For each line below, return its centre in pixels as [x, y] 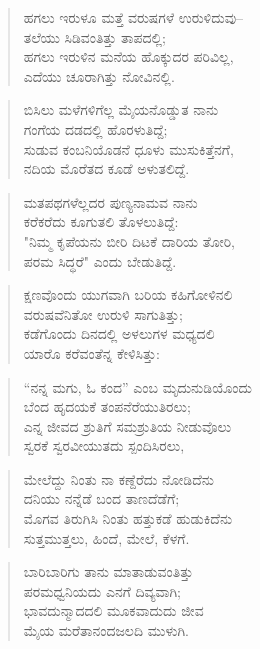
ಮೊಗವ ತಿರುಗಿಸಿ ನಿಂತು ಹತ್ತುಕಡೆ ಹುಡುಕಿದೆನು [128, 518]
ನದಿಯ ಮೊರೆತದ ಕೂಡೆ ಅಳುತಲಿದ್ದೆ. [106, 168]
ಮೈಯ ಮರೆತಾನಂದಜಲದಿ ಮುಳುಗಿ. [106, 630]
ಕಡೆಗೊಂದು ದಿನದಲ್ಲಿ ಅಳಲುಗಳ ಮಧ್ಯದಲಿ [119, 333]
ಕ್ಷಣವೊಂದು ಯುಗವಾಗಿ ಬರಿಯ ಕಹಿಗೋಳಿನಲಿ [128, 294]
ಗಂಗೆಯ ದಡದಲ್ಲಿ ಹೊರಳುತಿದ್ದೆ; [95, 128]
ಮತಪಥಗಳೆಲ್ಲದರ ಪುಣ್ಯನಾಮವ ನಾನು [110, 201]
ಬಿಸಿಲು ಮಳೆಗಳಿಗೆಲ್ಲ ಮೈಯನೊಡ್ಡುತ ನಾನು [121, 109]
